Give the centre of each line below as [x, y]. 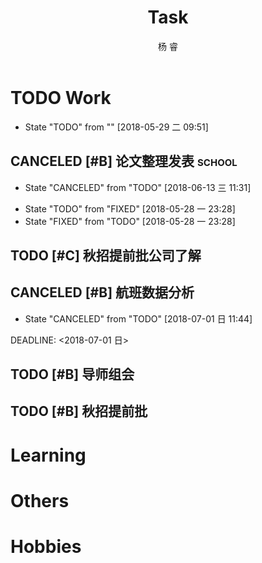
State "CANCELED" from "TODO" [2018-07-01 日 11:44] [138, 318]
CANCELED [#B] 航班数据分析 [102, 292]
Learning [48, 455]
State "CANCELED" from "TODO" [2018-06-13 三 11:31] [138, 187]
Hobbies [46, 547]
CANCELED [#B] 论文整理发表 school [124, 161]
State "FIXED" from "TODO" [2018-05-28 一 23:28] [130, 221]
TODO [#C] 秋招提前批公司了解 [106, 255]
